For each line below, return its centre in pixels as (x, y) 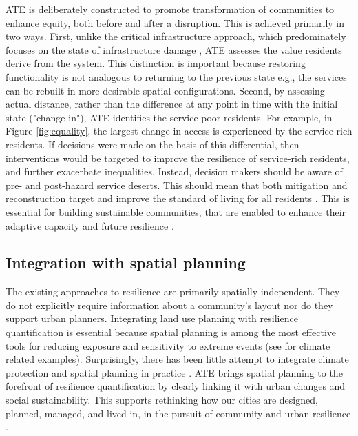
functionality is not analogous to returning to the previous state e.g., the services (176, 76)
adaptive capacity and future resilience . (90, 225)
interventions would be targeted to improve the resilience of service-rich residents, (178, 158)
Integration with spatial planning (126, 262)
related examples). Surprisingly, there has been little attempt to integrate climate (177, 359)
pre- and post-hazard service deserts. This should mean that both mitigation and (177, 185)
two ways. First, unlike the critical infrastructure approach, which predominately (176, 36)
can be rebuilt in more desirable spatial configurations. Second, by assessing (165, 90)
